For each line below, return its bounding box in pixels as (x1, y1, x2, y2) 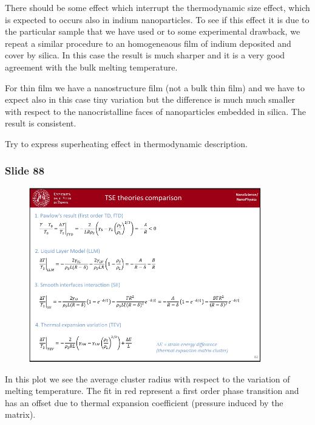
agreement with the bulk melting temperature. (5, 60, 178, 73)
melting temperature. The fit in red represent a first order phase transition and (5, 384, 299, 397)
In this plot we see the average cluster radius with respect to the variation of (5, 372, 290, 385)
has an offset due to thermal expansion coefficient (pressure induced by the (5, 396, 283, 409)
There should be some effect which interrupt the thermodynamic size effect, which (5, 1, 310, 13)
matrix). (5, 408, 36, 421)
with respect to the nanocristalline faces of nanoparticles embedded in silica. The (5, 105, 306, 117)
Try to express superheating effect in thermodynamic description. (5, 137, 248, 150)
